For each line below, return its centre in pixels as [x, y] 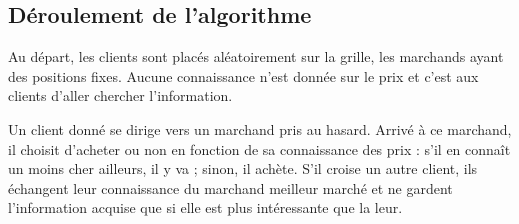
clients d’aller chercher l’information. [120, 95]
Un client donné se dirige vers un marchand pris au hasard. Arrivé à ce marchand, [260, 128]
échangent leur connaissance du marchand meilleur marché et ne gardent [230, 187]
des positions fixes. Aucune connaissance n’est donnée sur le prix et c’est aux [243, 75]
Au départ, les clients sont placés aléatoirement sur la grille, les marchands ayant [256, 56]
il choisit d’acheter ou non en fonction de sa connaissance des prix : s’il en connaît [259, 148]
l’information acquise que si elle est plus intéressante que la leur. [205, 207]
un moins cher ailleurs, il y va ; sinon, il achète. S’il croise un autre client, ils [243, 168]
